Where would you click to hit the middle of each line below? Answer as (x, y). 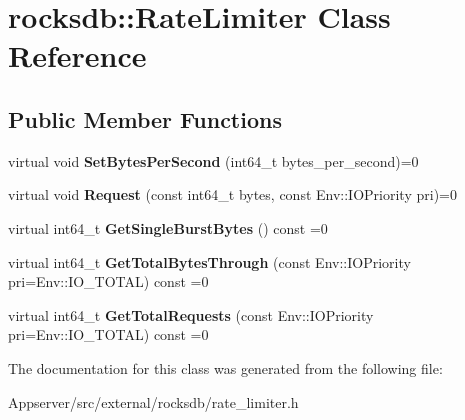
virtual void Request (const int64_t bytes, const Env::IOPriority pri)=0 (232, 194)
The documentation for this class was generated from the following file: (225, 367)
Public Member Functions (145, 118)
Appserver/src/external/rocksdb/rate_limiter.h (153, 401)
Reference (77, 55)
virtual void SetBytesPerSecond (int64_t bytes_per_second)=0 (213, 160)
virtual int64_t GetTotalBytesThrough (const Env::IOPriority (209, 261)
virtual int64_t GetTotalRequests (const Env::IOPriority (191, 314)
